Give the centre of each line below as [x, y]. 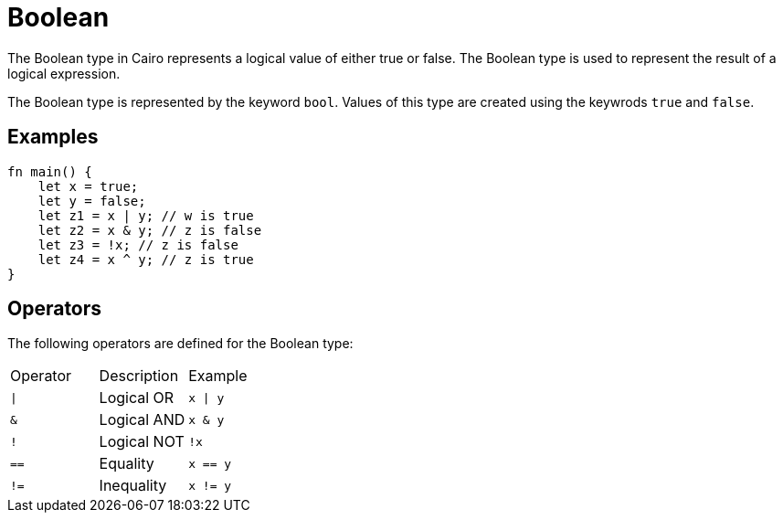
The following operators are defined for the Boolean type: [180, 344]
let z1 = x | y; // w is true [146, 215]
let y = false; [92, 201]
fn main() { [50, 171]
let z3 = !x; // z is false [138, 244]
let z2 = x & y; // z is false [150, 230]
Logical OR [137, 398]
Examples [53, 137]
